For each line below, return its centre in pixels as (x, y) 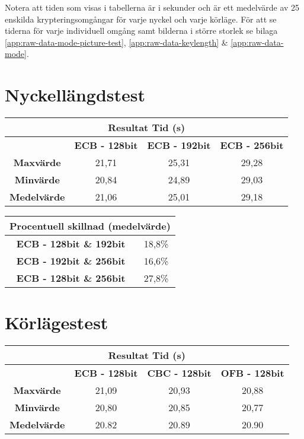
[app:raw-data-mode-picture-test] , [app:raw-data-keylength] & (116, 42)
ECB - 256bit (252, 145)
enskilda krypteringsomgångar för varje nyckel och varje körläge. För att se (141, 19)
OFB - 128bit (252, 373)
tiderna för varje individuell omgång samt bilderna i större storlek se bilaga (141, 31)
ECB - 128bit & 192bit (71, 244)
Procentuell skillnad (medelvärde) (90, 226)
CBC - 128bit (179, 373)
